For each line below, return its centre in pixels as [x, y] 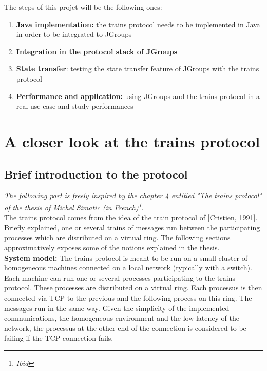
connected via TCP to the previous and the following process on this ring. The [128, 297]
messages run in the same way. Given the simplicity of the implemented [117, 308]
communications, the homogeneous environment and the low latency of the [122, 318]
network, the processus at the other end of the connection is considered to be [125, 328]
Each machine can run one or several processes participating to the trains [120, 277]
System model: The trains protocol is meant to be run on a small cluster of [126, 257]
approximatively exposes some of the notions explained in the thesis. [112, 247]
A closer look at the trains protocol [132, 141]
